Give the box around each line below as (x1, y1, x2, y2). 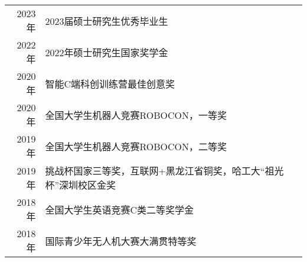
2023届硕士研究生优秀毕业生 (45, 14, 168, 28)
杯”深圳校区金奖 (45, 178, 116, 192)
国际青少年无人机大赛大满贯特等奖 (45, 234, 197, 248)
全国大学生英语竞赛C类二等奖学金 (45, 202, 194, 216)
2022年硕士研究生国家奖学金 (45, 45, 168, 59)
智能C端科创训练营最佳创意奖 (45, 76, 175, 90)
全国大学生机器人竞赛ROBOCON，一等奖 (45, 108, 227, 122)
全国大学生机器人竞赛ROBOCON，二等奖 (45, 139, 227, 153)
